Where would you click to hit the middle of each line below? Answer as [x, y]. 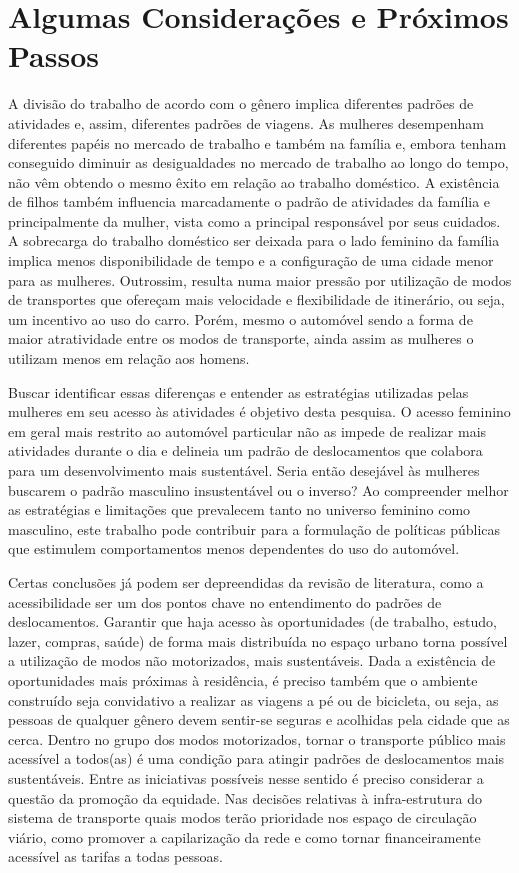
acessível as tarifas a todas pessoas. [115, 856]
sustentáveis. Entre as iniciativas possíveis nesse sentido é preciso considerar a [246, 777]
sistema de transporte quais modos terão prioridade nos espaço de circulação [242, 817]
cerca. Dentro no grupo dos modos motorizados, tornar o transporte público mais [257, 738]
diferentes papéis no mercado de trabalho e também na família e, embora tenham [257, 142]
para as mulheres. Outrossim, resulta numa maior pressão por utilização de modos [260, 279]
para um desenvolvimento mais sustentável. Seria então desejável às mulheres [244, 470]
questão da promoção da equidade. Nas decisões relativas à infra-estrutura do [245, 797]
